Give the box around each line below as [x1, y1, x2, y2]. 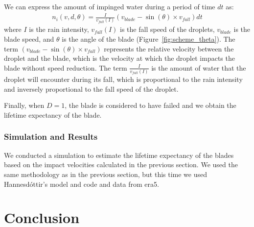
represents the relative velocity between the [104, 43, 234, 53]
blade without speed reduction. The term [4, 62, 127, 73]
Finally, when [4, 100, 45, 110]
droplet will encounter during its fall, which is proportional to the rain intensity [4, 74, 243, 84]
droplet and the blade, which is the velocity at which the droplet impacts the [4, 53, 235, 63]
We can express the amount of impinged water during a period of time [4, 1, 215, 11]
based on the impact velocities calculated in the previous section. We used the [4, 159, 238, 170]
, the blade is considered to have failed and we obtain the [65, 100, 236, 110]
